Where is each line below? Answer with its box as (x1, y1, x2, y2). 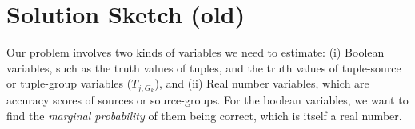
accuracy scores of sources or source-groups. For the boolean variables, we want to (6, 92, 409, 108)
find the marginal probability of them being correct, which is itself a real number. (6, 107, 402, 123)
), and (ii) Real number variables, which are (154, 75, 369, 92)
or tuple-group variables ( (6, 75, 132, 92)
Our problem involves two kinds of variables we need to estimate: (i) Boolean (6, 44, 385, 61)
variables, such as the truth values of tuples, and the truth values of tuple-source (6, 59, 401, 76)
